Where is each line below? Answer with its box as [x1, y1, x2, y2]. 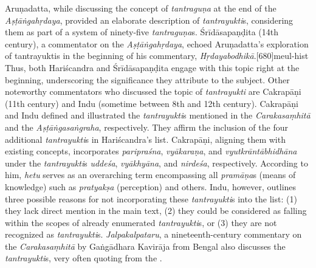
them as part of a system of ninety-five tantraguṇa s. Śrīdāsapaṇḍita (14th [5, 26, 278, 38]
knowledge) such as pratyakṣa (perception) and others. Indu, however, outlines [5, 180, 297, 193]
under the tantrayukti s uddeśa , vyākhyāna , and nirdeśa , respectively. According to [5, 156, 308, 169]
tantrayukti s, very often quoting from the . [5, 252, 162, 264]
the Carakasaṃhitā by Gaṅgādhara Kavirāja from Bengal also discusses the [5, 239, 286, 252]
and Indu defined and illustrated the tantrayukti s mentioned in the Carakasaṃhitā [5, 109, 311, 122]
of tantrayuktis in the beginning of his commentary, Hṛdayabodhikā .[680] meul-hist [5, 49, 309, 62]
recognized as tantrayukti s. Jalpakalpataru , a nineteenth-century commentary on [5, 228, 302, 241]
